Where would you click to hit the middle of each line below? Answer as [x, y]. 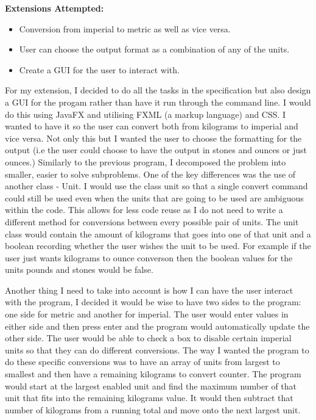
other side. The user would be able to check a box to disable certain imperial [148, 338]
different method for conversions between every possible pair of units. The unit [152, 221]
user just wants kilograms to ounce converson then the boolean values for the [149, 257]
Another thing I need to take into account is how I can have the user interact [149, 290]
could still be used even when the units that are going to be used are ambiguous [154, 197]
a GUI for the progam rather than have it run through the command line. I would [158, 102]
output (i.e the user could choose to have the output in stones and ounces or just [156, 150]
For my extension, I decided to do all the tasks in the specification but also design [158, 90]
